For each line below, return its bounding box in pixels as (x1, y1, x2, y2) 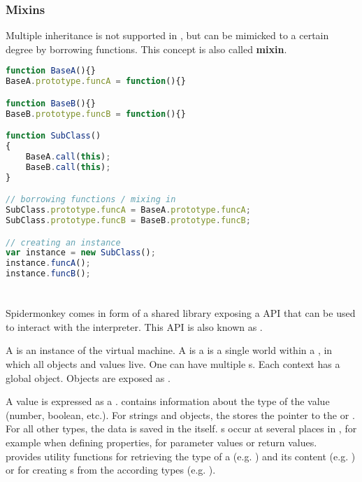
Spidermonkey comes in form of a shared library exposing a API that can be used (6, 306, 356, 320)
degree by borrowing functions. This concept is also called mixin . (6, 41, 287, 56)
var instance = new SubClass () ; (6, 248, 156, 258)
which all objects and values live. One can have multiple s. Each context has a (6, 357, 340, 371)
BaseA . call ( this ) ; (25, 151, 111, 162)
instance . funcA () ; (6, 258, 91, 269)
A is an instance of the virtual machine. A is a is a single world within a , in (6, 343, 333, 357)
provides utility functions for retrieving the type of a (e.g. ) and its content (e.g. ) (6, 448, 356, 463)
